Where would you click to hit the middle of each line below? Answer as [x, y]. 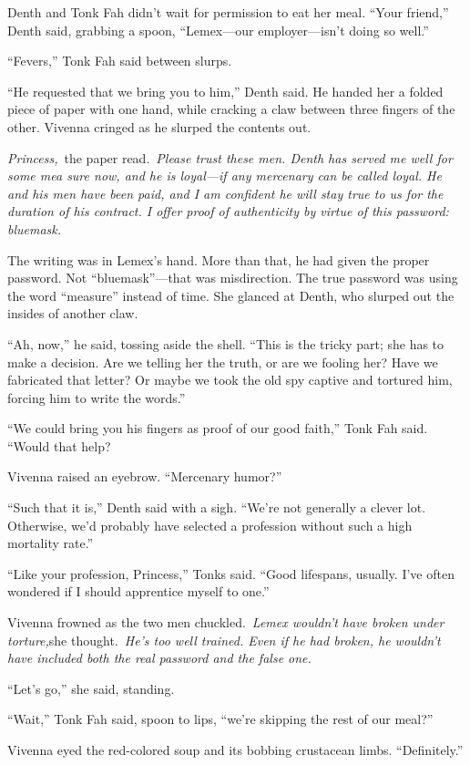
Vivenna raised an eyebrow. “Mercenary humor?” [145, 476]
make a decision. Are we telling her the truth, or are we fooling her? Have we [223, 362]
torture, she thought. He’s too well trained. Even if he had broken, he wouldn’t [224, 640]
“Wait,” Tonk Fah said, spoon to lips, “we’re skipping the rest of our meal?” [220, 719]
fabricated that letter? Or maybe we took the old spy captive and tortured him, [230, 380]
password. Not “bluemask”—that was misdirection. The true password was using [233, 278]
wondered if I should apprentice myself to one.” [138, 591]
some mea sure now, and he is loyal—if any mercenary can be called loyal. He [225, 176]
